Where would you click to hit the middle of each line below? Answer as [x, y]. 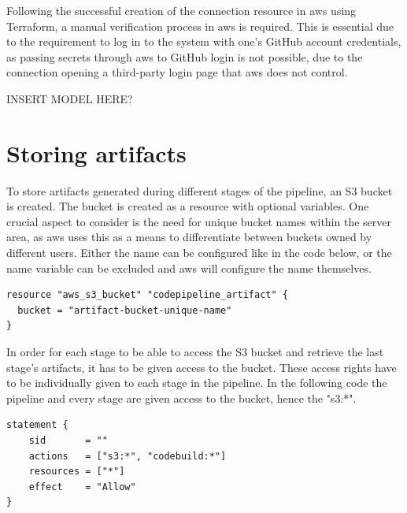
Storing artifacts [96, 152]
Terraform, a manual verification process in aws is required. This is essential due [200, 26]
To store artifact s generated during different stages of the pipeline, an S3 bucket [200, 190]
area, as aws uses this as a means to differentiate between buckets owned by [189, 237]
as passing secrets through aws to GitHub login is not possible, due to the [185, 56]
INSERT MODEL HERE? [70, 98]
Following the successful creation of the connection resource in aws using [181, 10]
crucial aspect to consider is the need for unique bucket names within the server [199, 221]
